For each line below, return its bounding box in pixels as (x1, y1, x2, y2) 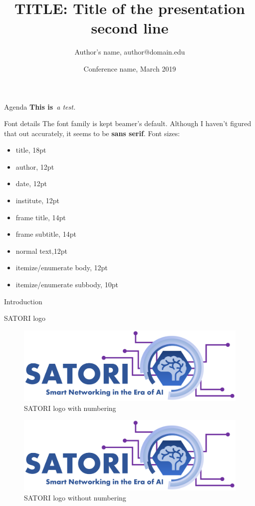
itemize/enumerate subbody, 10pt (15, 279, 118, 290)
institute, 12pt (15, 195, 60, 206)
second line (91, 18, 169, 38)
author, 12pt (15, 161, 54, 172)
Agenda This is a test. (4, 101, 76, 112)
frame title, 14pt (15, 212, 66, 222)
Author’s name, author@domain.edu (74, 47, 185, 57)
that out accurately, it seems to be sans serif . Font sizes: (4, 128, 180, 138)
